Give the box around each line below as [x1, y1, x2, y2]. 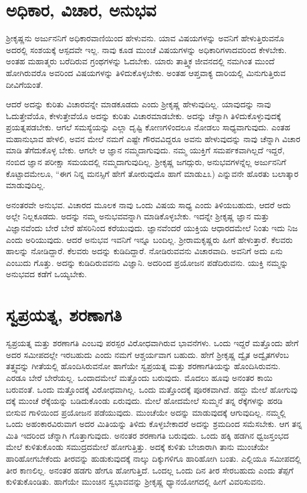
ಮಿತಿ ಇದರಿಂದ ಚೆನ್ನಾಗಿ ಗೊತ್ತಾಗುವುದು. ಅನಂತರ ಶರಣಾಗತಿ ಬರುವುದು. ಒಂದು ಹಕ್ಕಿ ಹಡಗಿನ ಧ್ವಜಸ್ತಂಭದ [6, 429, 289, 441]
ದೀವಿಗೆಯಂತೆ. [6, 78, 43, 90]
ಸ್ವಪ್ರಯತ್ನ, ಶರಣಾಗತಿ [6, 303, 122, 327]
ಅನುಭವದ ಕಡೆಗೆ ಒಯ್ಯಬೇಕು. [6, 268, 87, 280]
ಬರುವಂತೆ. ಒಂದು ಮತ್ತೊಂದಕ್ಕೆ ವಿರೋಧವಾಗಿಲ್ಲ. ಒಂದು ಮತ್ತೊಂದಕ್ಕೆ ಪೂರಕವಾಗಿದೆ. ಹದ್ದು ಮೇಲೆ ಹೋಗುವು [6, 383, 298, 395]
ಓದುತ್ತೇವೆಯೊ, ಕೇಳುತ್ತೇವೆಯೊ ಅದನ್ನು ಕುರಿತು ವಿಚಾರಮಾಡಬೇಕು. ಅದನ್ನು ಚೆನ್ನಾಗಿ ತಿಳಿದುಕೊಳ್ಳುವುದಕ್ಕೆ [6, 109, 281, 121]
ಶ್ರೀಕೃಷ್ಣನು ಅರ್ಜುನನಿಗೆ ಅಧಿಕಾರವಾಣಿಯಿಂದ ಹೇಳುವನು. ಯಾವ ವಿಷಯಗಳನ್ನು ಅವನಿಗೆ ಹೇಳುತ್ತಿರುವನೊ [6, 32, 285, 44]
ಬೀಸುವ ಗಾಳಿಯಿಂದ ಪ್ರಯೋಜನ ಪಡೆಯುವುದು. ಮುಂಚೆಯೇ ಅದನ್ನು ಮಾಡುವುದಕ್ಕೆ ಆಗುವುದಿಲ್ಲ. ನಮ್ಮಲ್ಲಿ [6, 406, 286, 418]
